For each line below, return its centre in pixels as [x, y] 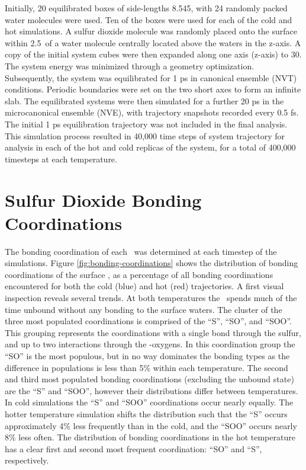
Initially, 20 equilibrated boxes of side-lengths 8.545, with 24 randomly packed [146, 8]
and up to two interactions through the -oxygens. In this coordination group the [150, 344]
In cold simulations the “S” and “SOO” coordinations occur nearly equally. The [149, 402]
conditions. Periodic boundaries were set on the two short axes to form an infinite [153, 89]
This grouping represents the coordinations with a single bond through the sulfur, [153, 332]
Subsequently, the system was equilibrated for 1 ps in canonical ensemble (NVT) [151, 77]
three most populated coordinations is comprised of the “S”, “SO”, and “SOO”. [148, 321]
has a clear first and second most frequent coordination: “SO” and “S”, [133, 448]
